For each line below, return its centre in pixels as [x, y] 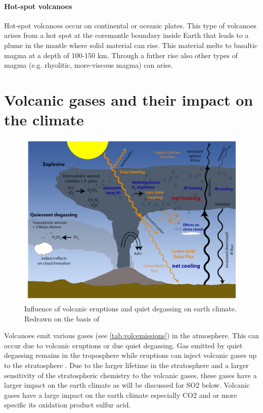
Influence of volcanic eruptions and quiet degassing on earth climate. [130, 308]
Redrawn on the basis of [62, 318]
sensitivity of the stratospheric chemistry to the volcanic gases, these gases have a [130, 375]
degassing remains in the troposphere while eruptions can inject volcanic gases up [130, 355]
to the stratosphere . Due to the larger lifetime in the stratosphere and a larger [126, 365]
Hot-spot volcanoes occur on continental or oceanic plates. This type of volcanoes [130, 25]
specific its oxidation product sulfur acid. [68, 405]
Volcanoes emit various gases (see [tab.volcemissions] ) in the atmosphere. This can [132, 335]
